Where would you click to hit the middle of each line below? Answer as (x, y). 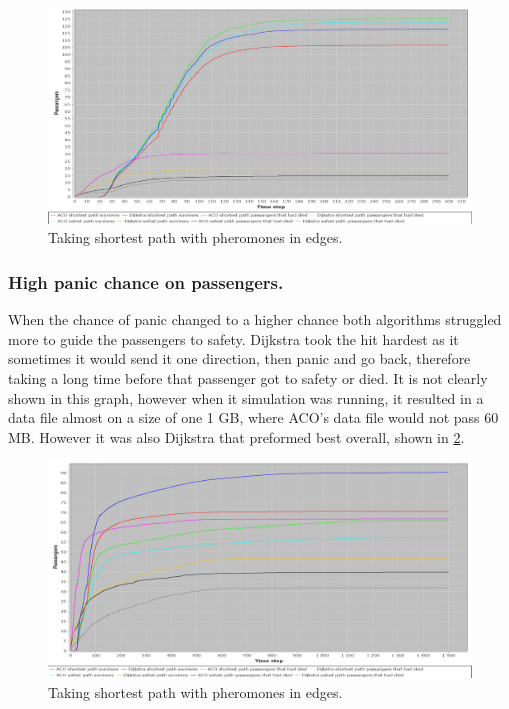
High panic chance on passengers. (146, 281)
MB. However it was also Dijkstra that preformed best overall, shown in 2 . (236, 436)
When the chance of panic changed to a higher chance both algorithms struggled (255, 319)
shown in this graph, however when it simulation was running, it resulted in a (246, 397)
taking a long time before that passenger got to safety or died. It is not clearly (248, 377)
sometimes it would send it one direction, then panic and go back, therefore (239, 358)
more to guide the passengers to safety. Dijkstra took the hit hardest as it (233, 338)
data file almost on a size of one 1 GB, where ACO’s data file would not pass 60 (253, 417)
